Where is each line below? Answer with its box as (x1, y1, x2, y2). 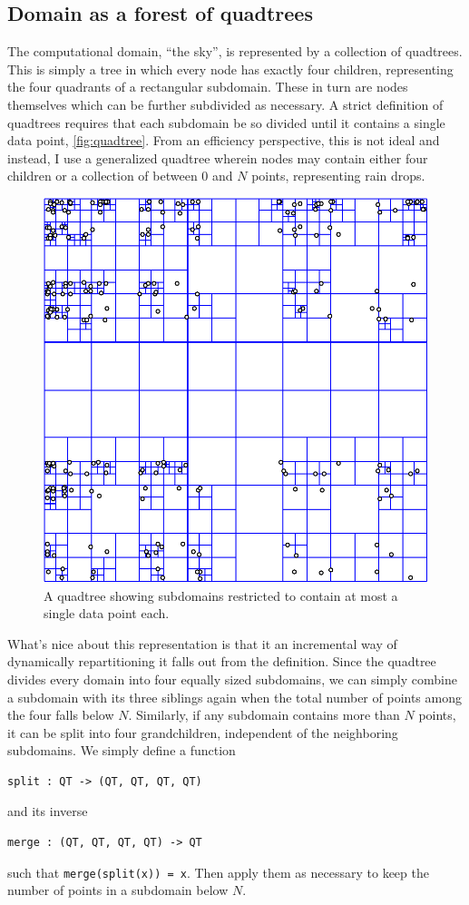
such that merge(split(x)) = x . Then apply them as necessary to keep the (7, 862, 429, 881)
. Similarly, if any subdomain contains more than (128, 705, 400, 724)
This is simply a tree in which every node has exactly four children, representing (7, 59, 454, 78)
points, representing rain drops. (251, 166, 425, 185)
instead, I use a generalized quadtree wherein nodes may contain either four (7, 148, 428, 167)
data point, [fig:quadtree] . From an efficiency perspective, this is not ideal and (7, 131, 440, 150)
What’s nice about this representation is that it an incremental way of (7, 634, 397, 653)
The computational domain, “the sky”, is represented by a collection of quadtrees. (7, 42, 463, 61)
